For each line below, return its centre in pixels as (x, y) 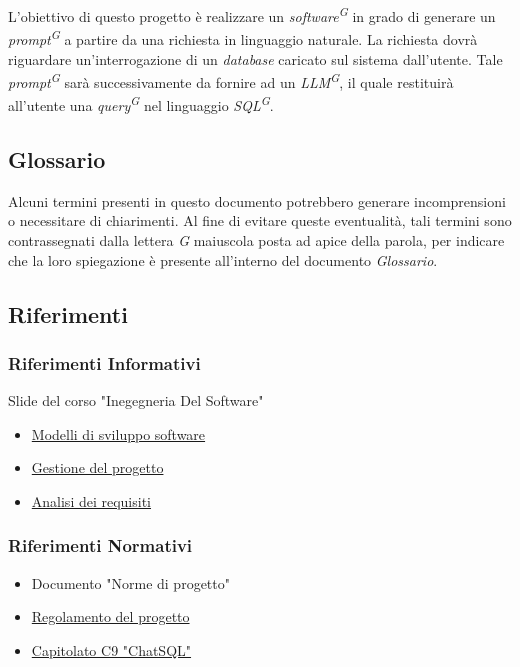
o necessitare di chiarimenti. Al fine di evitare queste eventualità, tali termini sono (260, 220)
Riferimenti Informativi (104, 362)
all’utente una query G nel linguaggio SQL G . (141, 103)
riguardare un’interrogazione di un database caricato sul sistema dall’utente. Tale (255, 58)
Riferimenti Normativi (100, 545)
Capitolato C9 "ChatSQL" (111, 649)
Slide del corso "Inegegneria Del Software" (136, 400)
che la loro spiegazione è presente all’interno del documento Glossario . (223, 259)
